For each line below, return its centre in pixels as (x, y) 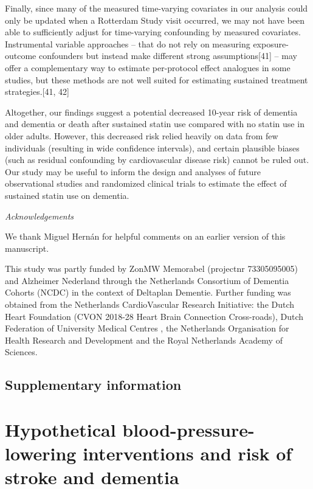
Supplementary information (93, 385)
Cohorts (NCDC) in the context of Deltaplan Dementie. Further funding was (148, 292)
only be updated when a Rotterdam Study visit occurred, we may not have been (155, 20)
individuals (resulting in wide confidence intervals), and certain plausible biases (152, 147)
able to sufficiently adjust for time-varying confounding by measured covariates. (153, 32)
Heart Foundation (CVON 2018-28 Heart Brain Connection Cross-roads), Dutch (154, 316)
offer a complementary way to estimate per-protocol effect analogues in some (148, 67)
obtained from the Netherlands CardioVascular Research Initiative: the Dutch (150, 304)
